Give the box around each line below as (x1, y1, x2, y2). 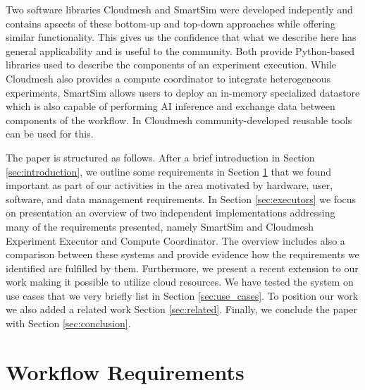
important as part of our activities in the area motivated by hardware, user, (6, 178, 333, 193)
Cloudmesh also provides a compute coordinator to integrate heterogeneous (6, 71, 330, 85)
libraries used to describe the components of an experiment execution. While (6, 57, 337, 72)
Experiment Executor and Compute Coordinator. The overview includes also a (6, 233, 345, 248)
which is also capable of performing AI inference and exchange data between (6, 99, 335, 114)
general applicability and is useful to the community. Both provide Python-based (6, 43, 355, 58)
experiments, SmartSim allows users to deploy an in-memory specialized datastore (6, 85, 360, 99)
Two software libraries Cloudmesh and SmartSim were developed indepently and (6, 2, 353, 16)
